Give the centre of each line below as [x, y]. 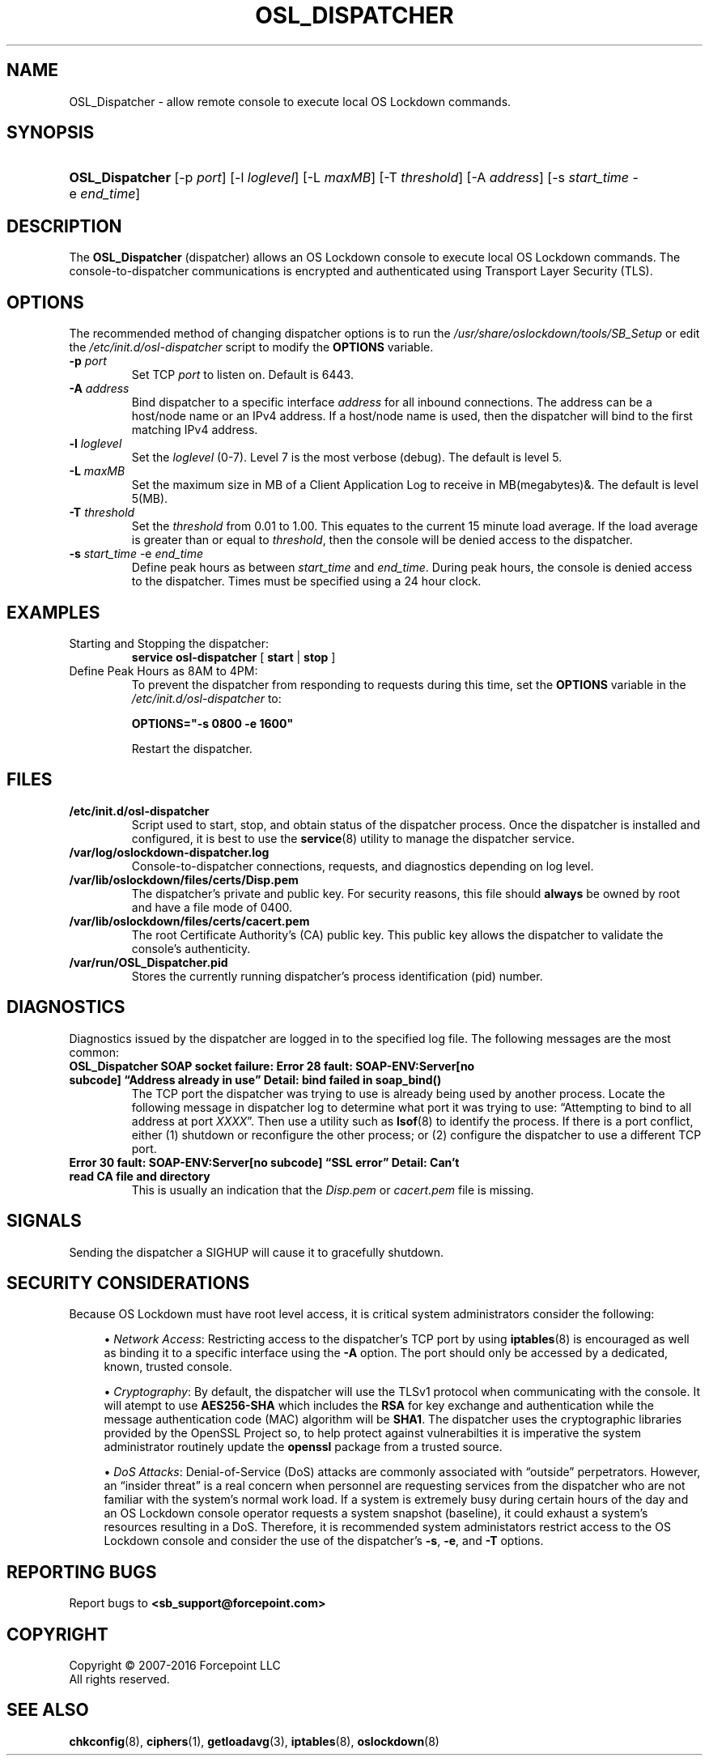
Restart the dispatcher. [192, 748]
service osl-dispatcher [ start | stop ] [234, 657]
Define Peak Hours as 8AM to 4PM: [163, 670]
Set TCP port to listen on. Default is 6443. [242, 375]
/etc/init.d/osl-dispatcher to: [206, 698]
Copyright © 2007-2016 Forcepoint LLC [175, 1666]
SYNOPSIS [51, 133]
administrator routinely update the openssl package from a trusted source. [303, 1447]
